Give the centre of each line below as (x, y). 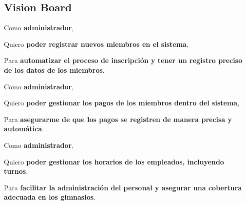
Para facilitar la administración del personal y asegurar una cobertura (123, 187)
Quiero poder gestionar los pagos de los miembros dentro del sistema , (122, 103)
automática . (24, 129)
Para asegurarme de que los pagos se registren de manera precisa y (118, 119)
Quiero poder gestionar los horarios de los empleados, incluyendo (114, 161)
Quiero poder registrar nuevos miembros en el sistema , (96, 44)
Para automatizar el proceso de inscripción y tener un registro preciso (123, 60)
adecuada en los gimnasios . (50, 197)
